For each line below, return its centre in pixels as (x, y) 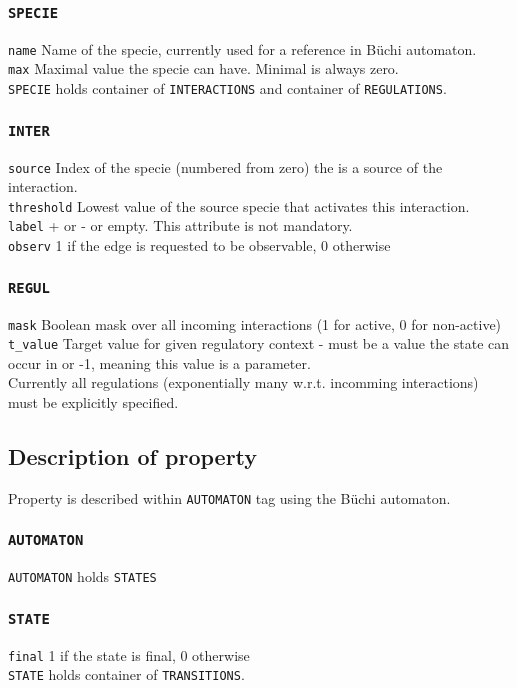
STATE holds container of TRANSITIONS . (126, 674)
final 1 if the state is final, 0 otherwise (129, 654)
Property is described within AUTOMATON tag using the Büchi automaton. (229, 497)
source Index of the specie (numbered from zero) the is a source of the (225, 166)
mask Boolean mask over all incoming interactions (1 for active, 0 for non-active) (255, 323)
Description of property (133, 456)
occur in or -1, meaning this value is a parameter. (159, 362)
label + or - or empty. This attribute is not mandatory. (180, 225)
